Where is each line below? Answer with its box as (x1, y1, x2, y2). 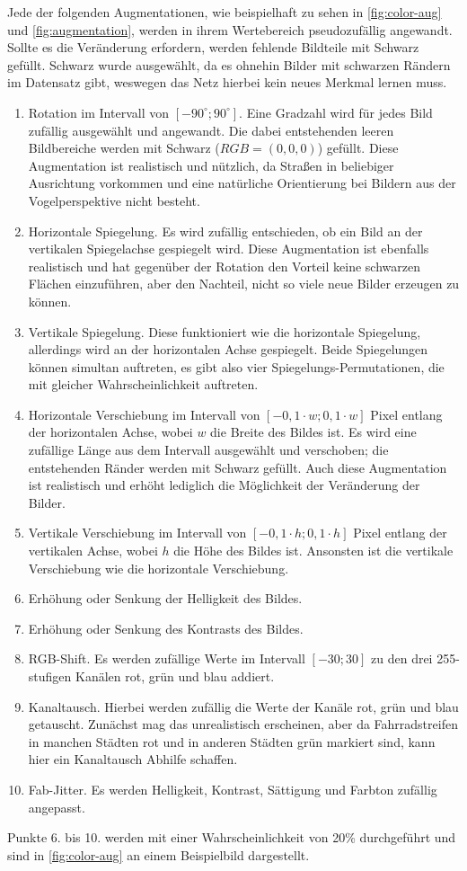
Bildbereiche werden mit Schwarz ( (28, 138, 220, 157)
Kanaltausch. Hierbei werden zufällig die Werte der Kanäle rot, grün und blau (28, 697, 459, 715)
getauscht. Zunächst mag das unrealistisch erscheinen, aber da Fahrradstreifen (28, 715, 458, 733)
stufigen (28, 667, 72, 685)
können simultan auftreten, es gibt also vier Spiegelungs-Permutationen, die (28, 357, 445, 376)
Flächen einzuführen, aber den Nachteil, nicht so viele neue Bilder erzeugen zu (28, 274, 460, 293)
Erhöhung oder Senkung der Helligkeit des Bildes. (28, 589, 303, 608)
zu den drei (371, 649, 433, 668)
